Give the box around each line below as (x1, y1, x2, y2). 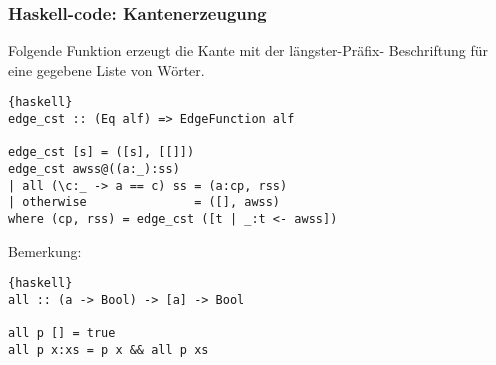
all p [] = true (8, 326, 116, 341)
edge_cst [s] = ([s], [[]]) (8, 145, 195, 160)
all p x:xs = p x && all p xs (8, 342, 209, 357)
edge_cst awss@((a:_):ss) (8, 162, 180, 177)
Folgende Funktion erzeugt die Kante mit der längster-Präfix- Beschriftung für (8, 40, 488, 61)
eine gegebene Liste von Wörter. (8, 59, 205, 80)
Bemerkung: (8, 240, 82, 261)
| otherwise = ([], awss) (8, 195, 281, 210)
